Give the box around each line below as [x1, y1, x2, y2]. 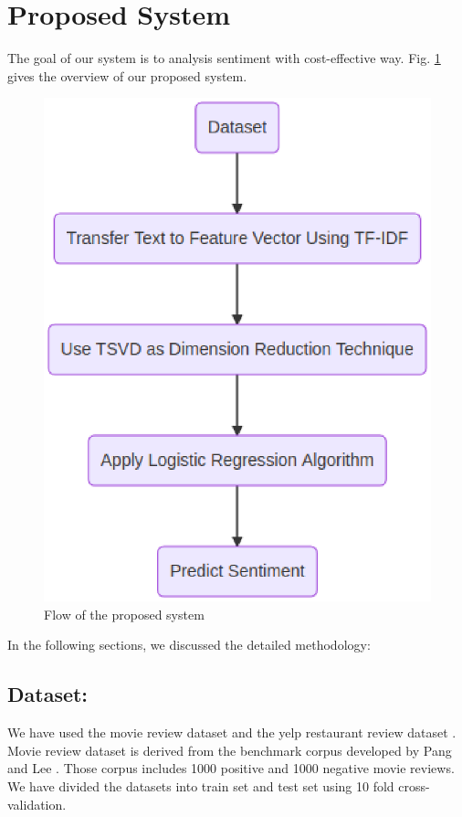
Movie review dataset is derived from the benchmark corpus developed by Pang [7, 740, 452, 759]
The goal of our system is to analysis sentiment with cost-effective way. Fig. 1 [7, 48, 441, 68]
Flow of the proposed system [44, 604, 205, 623]
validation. [7, 794, 67, 813]
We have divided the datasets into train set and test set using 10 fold [7, 777, 394, 796]
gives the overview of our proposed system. [7, 66, 247, 85]
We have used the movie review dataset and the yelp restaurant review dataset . [7, 723, 457, 742]
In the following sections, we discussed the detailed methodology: [7, 635, 371, 654]
